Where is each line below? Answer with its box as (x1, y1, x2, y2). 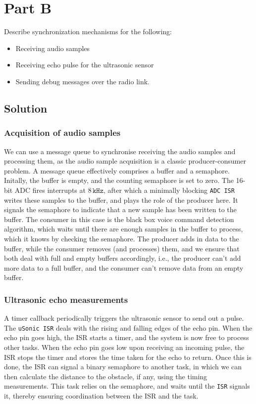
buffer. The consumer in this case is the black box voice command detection (4, 214, 234, 224)
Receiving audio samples (15, 43, 90, 53)
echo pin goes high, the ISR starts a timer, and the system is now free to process (4, 332, 249, 343)
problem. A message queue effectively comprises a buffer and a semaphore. (4, 165, 230, 175)
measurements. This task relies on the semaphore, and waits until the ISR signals (4, 381, 250, 391)
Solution (4, 100, 48, 115)
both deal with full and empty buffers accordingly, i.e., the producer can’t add (4, 253, 241, 263)
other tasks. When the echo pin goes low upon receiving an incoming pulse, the (4, 342, 245, 352)
